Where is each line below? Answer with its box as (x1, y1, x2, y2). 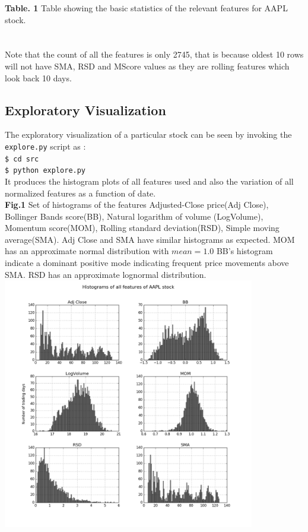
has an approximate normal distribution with (5, 245, 169, 257)
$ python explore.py (5, 166, 86, 175)
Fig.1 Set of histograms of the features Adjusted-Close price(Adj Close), (5, 198, 269, 211)
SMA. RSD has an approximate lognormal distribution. (5, 268, 207, 280)
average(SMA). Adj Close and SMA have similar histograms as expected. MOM (5, 233, 295, 245)
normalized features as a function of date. (5, 186, 156, 199)
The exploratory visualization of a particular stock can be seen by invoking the (5, 128, 292, 141)
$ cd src (5, 154, 39, 163)
